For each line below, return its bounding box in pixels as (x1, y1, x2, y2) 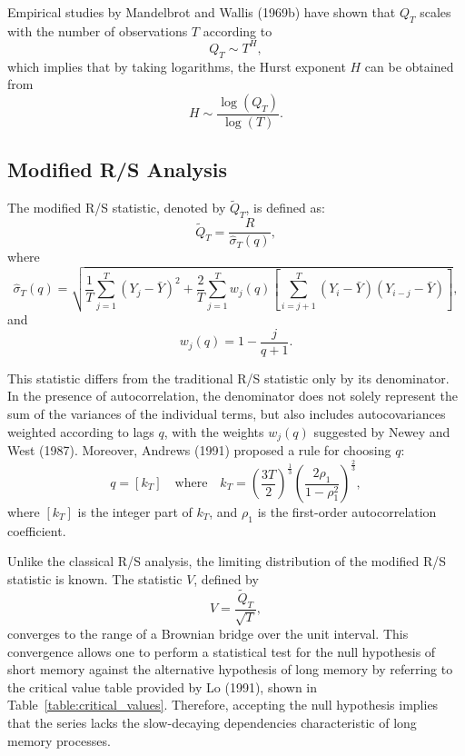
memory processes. (7, 731, 111, 750)
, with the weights (163, 422, 264, 441)
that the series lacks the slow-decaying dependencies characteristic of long (7, 713, 417, 731)
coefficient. (7, 521, 66, 540)
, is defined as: (245, 198, 325, 217)
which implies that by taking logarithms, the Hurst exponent (7, 56, 346, 75)
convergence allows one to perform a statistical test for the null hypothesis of (7, 642, 436, 661)
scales (420, 3, 451, 21)
